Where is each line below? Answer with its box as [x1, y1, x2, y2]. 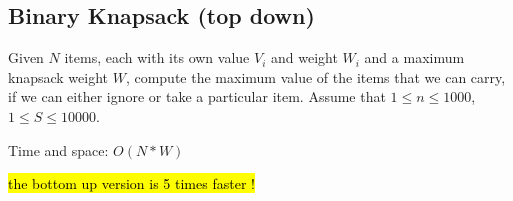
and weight [270, 47, 338, 68]
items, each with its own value [64, 47, 250, 68]
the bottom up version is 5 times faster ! [8, 173, 255, 194]
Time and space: [8, 139, 109, 160]
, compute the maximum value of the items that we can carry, [125, 66, 506, 87]
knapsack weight [8, 66, 109, 87]
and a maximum [364, 47, 465, 68]
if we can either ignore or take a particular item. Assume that [8, 86, 386, 107]
